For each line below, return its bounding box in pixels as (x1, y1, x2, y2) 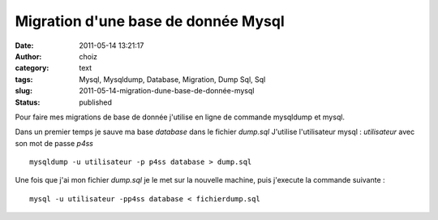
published (79, 97, 113, 107)
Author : (15, 51, 42, 61)
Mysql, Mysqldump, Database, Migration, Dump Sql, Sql (79, 74, 266, 84)
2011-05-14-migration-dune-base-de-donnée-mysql (79, 86, 255, 96)
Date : (15, 41, 34, 50)
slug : (15, 86, 32, 96)
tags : (15, 74, 33, 84)
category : (15, 63, 49, 73)
